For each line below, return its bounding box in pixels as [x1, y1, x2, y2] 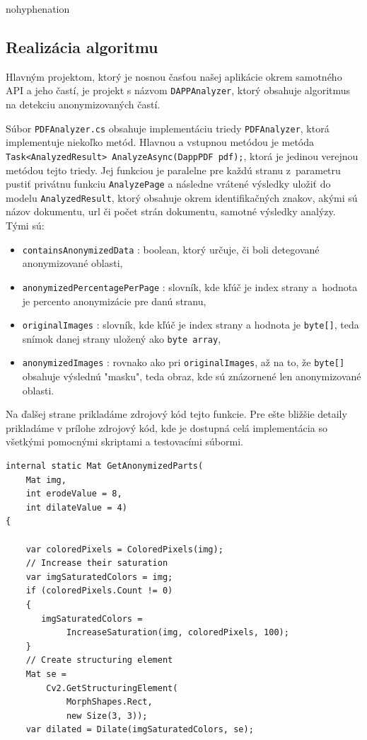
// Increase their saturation [25, 558, 168, 569]
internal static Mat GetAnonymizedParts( [6, 461, 204, 472]
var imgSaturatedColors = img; [25, 571, 173, 582]
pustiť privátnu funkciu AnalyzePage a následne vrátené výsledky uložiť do [6, 176, 331, 191]
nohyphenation [6, 1, 70, 16]
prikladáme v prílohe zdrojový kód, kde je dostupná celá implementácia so [6, 420, 327, 435]
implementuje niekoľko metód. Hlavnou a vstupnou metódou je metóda [6, 135, 315, 149]
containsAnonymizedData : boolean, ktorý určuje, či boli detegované [22, 241, 320, 256]
